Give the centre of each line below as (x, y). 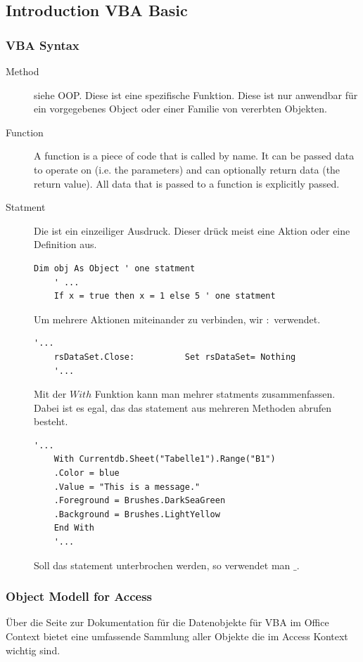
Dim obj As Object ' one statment (115, 268)
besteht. (51, 421)
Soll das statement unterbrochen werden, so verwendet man (162, 565)
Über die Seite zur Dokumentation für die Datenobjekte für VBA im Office (167, 622)
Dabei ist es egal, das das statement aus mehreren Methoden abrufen (183, 407)
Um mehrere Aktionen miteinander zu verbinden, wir (148, 319)
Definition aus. (65, 244)
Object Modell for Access (79, 596)
